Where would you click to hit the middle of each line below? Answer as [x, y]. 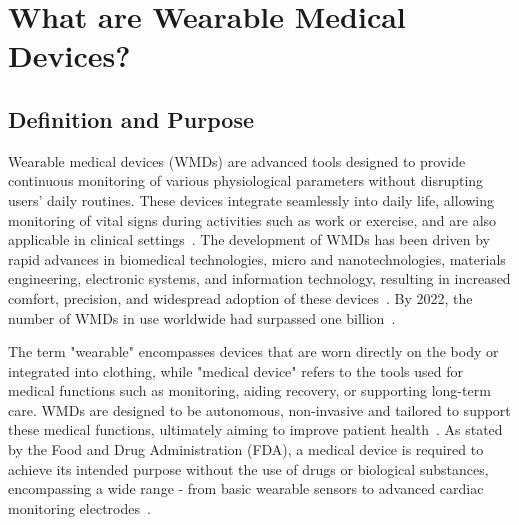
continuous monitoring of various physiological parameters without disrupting [246, 180]
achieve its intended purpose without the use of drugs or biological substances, [248, 468]
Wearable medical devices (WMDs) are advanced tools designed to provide [237, 160]
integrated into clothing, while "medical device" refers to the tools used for [235, 370]
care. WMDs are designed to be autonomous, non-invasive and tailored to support [259, 409]
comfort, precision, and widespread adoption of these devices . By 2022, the [240, 297]
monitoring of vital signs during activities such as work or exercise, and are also [252, 219]
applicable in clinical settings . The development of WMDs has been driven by [249, 239]
